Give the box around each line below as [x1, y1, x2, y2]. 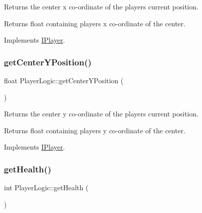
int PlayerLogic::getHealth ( [4, 182, 89, 193]
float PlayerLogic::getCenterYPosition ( [4, 75, 124, 85]
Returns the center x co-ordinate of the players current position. [4, 1, 199, 11]
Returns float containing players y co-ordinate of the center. [4, 125, 186, 135]
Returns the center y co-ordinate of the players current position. [4, 108, 199, 119]
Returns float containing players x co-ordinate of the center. [4, 18, 186, 28]
